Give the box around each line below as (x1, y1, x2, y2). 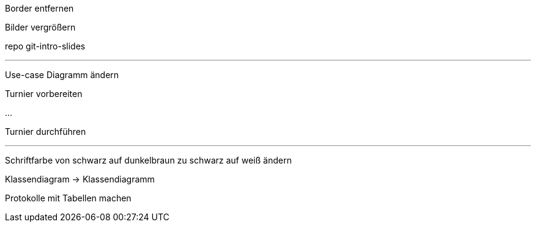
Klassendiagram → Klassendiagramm (5, 174, 155, 184)
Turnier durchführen (5, 126, 86, 137)
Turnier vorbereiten (5, 88, 83, 99)
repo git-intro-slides (5, 41, 86, 51)
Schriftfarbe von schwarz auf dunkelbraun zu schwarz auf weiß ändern (5, 155, 292, 165)
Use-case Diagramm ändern (5, 70, 119, 80)
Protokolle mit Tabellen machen (5, 193, 132, 203)
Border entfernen (5, 3, 74, 13)
